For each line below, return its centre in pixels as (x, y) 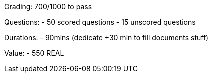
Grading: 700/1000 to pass (48, 7)
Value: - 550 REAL (34, 53)
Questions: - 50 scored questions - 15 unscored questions (100, 22)
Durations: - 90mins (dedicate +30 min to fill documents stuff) (107, 38)
